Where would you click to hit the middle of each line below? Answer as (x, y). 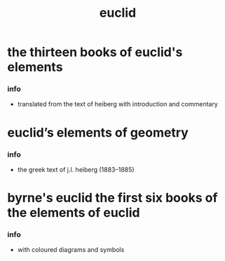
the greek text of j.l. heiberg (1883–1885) (76, 169)
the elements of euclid (74, 213)
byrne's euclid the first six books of (112, 198)
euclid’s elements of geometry (98, 133)
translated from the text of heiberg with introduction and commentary (118, 104)
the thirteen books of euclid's (95, 52)
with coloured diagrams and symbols (71, 250)
